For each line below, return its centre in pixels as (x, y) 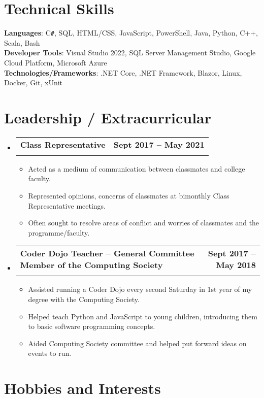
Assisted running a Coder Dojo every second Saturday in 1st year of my (140, 289)
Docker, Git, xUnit (34, 82)
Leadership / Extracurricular (108, 117)
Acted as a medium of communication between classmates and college (137, 168)
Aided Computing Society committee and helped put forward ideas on (137, 343)
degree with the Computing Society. (84, 299)
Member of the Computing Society (91, 265)
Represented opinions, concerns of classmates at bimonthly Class (129, 196)
